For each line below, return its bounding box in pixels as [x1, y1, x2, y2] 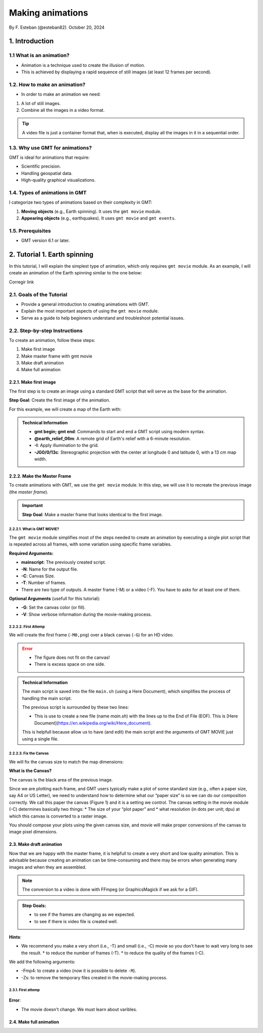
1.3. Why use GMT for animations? [9, 144, 92, 151]
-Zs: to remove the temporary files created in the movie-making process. [21, 974, 168, 980]
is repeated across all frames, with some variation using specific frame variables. [9, 541, 172, 547]
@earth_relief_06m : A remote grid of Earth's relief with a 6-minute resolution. [34, 435, 191, 442]
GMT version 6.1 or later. [21, 237, 70, 244]
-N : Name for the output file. [21, 566, 78, 572]
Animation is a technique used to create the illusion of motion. [21, 62, 146, 68]
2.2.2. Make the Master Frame [9, 473, 72, 479]
